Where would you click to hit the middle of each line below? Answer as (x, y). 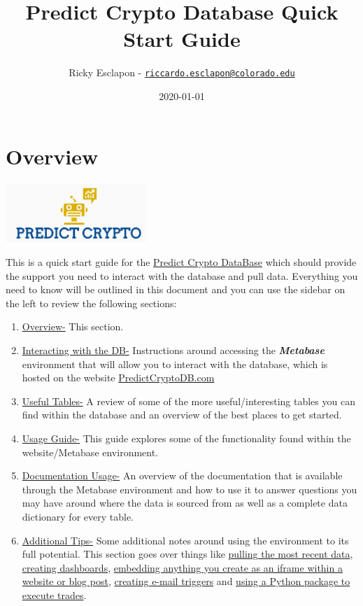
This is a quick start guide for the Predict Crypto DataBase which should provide (181, 262)
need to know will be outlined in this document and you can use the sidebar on (176, 289)
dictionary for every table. (78, 516)
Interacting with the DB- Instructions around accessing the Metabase (173, 350)
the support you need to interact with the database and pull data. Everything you (182, 275)
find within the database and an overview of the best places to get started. (182, 415)
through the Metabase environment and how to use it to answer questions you (190, 489)
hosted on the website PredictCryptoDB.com (118, 378)
